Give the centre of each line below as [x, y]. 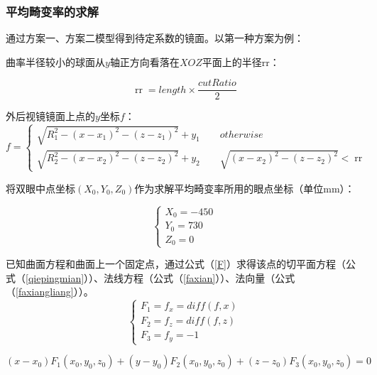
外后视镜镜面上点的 [50, 116]
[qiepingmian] [55, 277]
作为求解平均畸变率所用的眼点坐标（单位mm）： [245, 188]
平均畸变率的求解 [52, 11]
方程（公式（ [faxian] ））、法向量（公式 [209, 277]
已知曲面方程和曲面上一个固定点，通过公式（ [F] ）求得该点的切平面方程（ [176, 264]
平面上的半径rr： [241, 61]
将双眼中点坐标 [40, 188]
